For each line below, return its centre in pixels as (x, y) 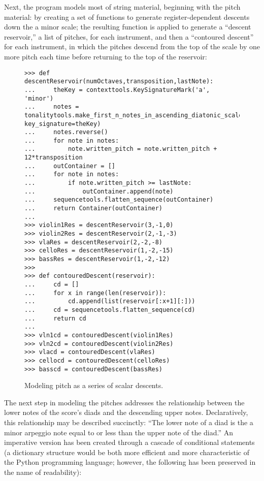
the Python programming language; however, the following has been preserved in (130, 462)
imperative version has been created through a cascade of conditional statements (129, 442)
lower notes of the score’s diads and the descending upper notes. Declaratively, (126, 412)
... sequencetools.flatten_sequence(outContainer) (119, 200)
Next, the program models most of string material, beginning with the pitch (122, 7)
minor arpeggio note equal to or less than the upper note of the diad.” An (119, 432)
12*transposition (54, 158)
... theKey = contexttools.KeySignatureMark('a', (117, 90)
